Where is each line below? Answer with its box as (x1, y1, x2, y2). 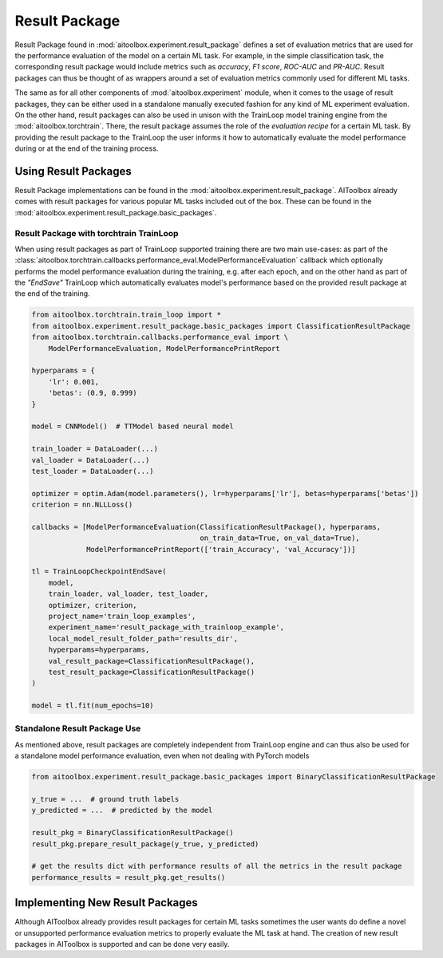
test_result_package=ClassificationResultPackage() (48, 667, 255, 676)
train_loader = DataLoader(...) (31, 444, 159, 454)
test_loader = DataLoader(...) (31, 467, 155, 475)
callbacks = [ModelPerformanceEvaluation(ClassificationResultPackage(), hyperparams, (31, 522, 382, 531)
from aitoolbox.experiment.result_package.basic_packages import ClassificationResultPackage (31, 321, 411, 330)
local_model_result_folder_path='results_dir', (48, 634, 239, 643)
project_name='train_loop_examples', (48, 611, 196, 621)
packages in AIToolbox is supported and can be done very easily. (14, 940, 230, 949)
